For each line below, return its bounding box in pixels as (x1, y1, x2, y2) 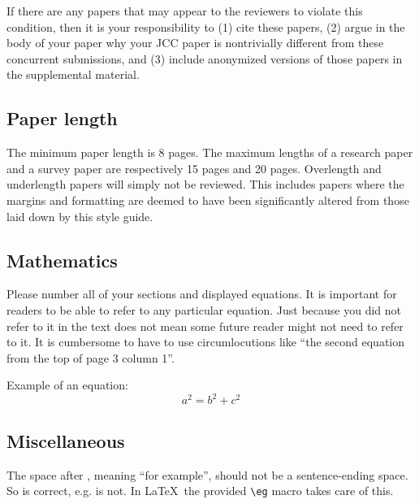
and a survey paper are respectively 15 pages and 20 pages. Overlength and (6, 159, 382, 176)
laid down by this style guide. (6, 207, 153, 224)
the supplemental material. (6, 66, 140, 83)
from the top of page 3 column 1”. (6, 349, 175, 366)
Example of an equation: (6, 376, 128, 393)
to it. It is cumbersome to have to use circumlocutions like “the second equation (6, 333, 405, 350)
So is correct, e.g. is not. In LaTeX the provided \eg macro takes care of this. (6, 482, 394, 499)
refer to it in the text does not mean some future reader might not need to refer (6, 317, 404, 334)
